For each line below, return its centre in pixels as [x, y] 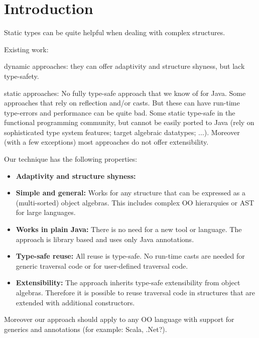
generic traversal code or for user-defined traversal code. [102, 265]
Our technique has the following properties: [71, 159]
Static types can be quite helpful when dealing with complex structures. [115, 32]
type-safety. [22, 76]
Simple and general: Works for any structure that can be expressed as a [131, 193]
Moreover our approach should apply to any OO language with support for [119, 319]
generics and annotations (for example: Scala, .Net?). [86, 329]
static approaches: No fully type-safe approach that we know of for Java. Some [125, 93]
